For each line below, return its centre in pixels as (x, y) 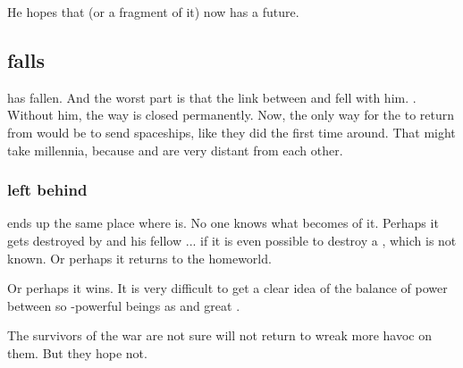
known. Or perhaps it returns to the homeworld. (139, 258)
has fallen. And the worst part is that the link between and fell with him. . (212, 97)
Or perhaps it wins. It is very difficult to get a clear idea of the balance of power (227, 288)
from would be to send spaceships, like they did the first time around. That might (231, 132)
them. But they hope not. (77, 352)
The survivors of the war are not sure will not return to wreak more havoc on (220, 335)
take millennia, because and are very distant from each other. (175, 150)
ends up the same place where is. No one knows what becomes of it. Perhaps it (223, 223)
